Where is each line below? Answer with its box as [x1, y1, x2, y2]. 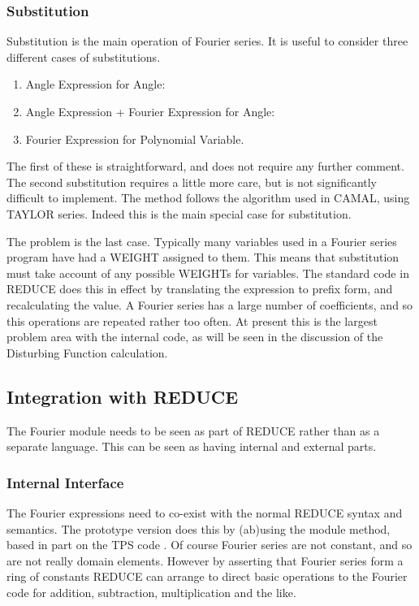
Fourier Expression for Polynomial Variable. [25, 130, 244, 147]
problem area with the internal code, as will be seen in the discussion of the [6, 328, 383, 345]
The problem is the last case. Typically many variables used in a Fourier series [6, 232, 397, 249]
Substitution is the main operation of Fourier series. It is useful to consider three [6, 32, 408, 50]
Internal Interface [6, 472, 124, 492]
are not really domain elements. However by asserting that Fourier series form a [6, 552, 404, 569]
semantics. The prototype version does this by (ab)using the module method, [6, 520, 391, 537]
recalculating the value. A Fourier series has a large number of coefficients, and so [6, 296, 413, 313]
